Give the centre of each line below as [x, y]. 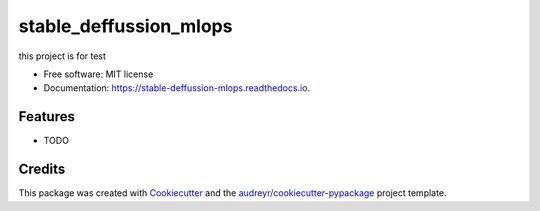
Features [46, 116]
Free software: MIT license [98, 74]
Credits [42, 169]
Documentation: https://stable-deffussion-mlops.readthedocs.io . [176, 88]
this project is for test [62, 56]
